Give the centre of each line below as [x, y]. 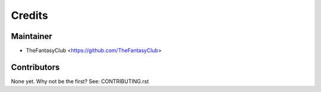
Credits [30, 15]
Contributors [35, 67]
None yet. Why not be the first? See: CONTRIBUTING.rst [80, 81]
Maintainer [32, 36]
